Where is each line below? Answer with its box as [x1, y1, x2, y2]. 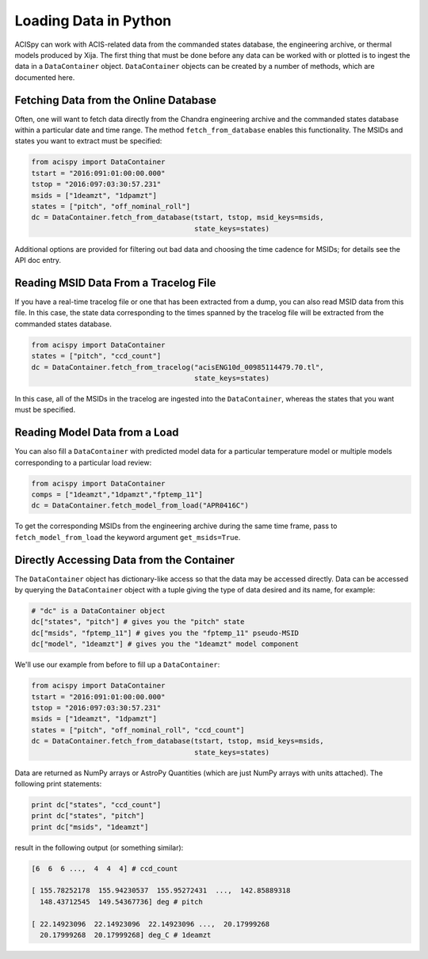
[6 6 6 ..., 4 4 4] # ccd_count [31, 864, 178, 873]
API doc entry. [14, 256, 61, 265]
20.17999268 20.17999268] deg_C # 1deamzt [40, 930, 212, 939]
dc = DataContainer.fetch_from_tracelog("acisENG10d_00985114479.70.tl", [31, 363, 324, 371]
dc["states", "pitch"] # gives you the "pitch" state [31, 618, 245, 626]
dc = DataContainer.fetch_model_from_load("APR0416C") [31, 501, 249, 510]
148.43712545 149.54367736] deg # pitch [40, 897, 204, 906]
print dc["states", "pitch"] [31, 812, 145, 820]
